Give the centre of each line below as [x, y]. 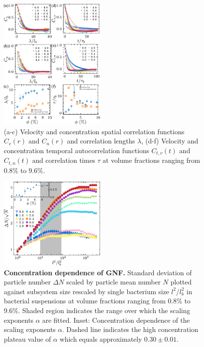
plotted [181, 282]
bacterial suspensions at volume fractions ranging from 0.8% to [97, 301]
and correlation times [64, 160]
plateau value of [28, 339]
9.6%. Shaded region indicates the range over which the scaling [97, 310]
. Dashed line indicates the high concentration [130, 329]
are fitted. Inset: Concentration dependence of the [116, 320]
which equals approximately [101, 339]
